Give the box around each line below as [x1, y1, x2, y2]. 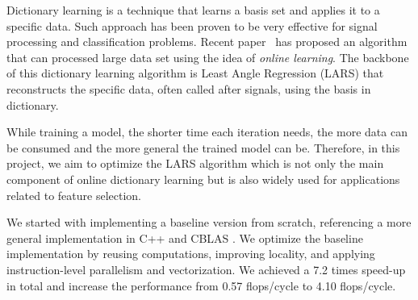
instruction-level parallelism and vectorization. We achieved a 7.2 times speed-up [6, 260, 406, 277]
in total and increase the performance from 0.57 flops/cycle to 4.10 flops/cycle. [6, 277, 396, 294]
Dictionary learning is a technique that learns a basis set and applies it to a [6, 2, 380, 18]
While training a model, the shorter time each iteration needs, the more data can [6, 123, 408, 140]
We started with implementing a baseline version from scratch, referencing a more [6, 214, 412, 231]
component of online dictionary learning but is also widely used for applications [6, 170, 400, 187]
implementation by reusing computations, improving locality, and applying [6, 245, 375, 262]
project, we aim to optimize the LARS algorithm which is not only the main [6, 155, 384, 172]
